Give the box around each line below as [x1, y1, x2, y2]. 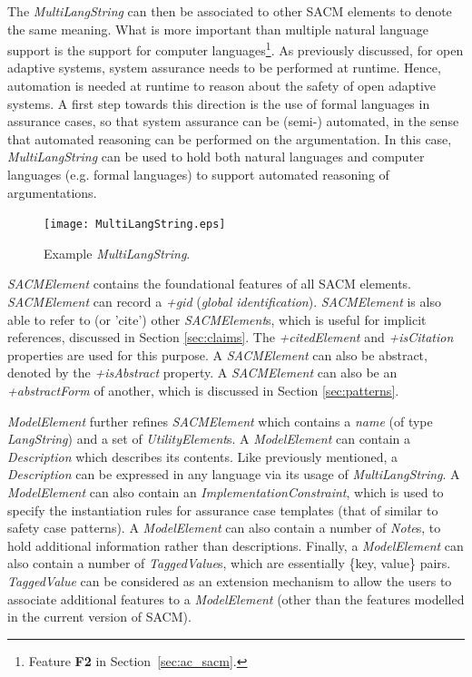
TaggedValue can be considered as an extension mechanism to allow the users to [7, 571, 452, 590]
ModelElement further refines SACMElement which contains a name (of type [7, 411, 433, 430]
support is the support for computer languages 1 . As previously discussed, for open [7, 38, 464, 59]
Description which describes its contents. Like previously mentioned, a [7, 446, 398, 466]
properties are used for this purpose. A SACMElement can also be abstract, [7, 345, 428, 364]
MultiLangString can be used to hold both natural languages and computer [7, 147, 425, 166]
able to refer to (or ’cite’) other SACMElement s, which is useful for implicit [7, 309, 427, 329]
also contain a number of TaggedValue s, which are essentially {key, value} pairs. [7, 554, 451, 573]
